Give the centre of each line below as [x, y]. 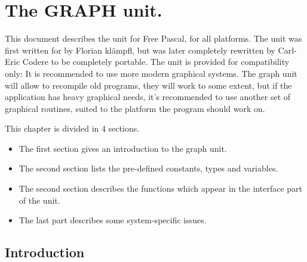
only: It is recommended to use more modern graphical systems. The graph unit [151, 73]
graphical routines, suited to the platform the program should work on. [135, 108]
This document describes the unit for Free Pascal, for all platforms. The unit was [153, 38]
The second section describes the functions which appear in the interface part [160, 188]
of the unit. [39, 200]
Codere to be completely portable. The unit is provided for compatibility [156, 62]
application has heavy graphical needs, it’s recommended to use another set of [148, 97]
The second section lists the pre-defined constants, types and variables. [148, 168]
